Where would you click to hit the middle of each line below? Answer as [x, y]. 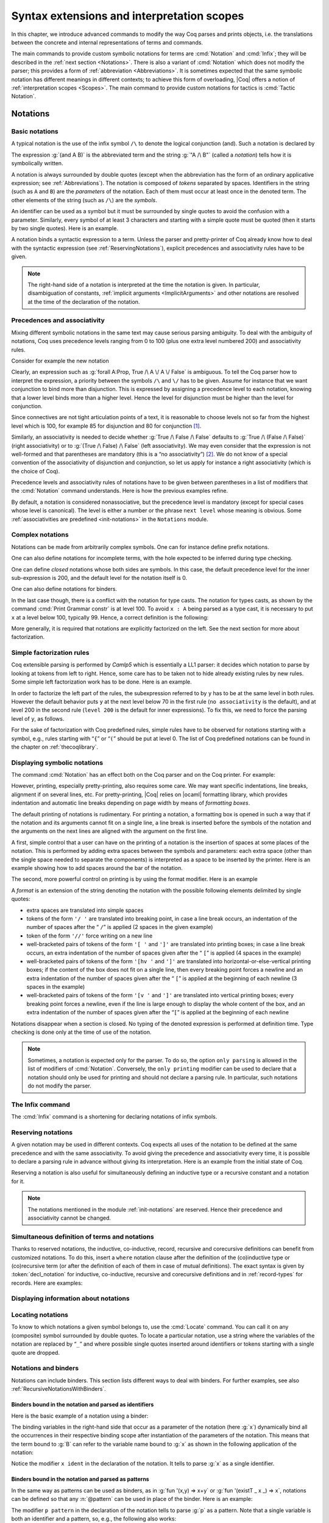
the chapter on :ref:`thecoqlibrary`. [55, 747]
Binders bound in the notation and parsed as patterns [80, 1479]
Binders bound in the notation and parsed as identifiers [83, 1405]
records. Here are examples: [47, 1283]
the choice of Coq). [36, 471]
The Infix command [41, 1104]
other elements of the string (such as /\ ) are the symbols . [84, 200]
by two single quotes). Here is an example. [65, 228]
